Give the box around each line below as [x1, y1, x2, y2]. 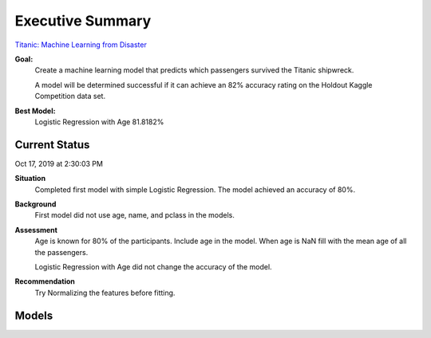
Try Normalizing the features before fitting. [34, 288, 176, 297]
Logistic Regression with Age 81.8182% [34, 116, 164, 127]
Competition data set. [34, 92, 106, 101]
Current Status [14, 138, 90, 151]
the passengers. [34, 247, 89, 257]
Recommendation [14, 277, 75, 286]
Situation [14, 174, 46, 183]
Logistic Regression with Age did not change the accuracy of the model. [34, 261, 272, 271]
